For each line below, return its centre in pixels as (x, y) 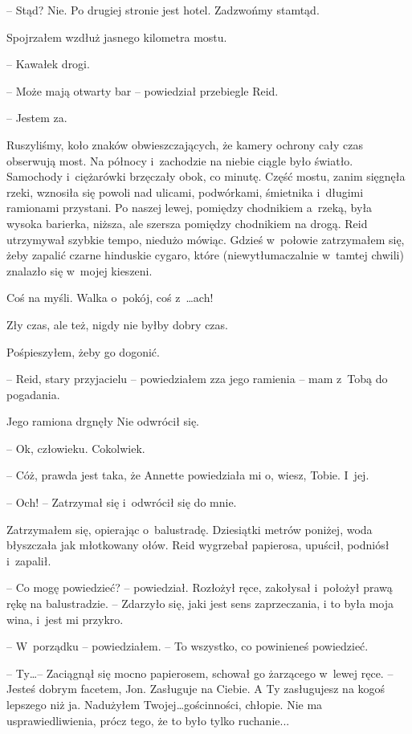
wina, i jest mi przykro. (65, 619)
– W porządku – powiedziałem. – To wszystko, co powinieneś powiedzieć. (188, 646)
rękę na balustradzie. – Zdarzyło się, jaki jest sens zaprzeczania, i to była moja (200, 604)
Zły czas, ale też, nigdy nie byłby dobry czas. (117, 324)
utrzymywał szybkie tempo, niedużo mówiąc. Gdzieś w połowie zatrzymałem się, (206, 239)
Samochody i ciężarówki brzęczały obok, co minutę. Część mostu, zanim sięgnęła (206, 176)
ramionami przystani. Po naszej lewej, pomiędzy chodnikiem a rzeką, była (190, 208)
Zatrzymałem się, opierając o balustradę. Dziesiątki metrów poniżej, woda (190, 529)
